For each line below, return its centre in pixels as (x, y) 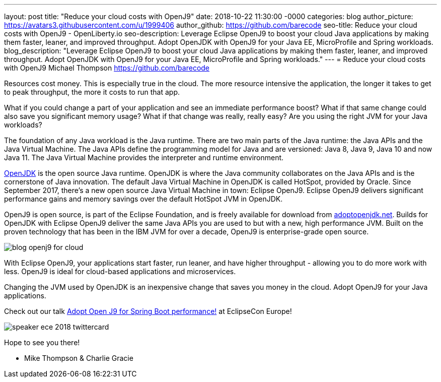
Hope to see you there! (42, 342)
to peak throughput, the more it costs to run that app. (92, 92)
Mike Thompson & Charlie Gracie (79, 358)
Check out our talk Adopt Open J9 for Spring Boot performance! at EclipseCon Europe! (148, 311)
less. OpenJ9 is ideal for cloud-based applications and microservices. (120, 271)
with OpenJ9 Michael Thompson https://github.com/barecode (107, 68)
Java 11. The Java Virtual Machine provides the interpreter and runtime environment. (144, 157)
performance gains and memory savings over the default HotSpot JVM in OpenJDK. (143, 199)
